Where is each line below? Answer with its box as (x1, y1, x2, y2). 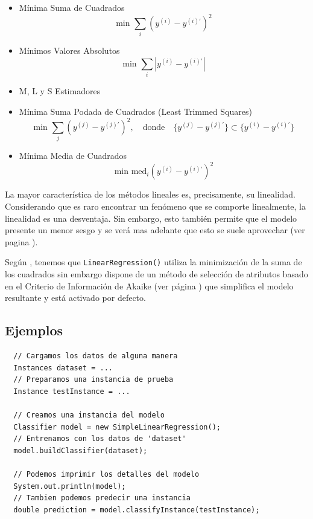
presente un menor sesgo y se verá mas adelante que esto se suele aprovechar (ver (5, 224, 305, 236)
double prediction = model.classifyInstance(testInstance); (13, 505, 260, 514)
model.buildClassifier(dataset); (13, 446, 148, 455)
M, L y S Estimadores (19, 85, 101, 97)
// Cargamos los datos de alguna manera (13, 352, 178, 361)
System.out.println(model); (13, 482, 126, 491)
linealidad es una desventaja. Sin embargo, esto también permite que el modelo (5, 211, 297, 224)
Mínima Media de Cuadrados (19, 149, 127, 162)
